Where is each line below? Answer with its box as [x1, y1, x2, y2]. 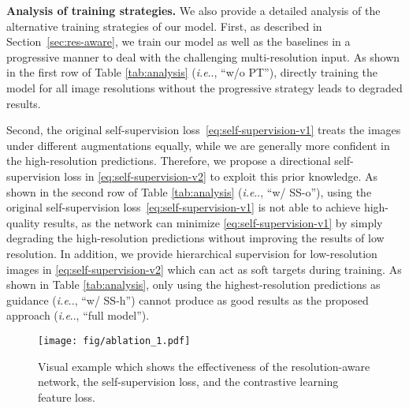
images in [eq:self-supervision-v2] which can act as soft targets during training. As [6, 260, 402, 277]
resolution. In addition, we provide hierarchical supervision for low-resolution [6, 245, 377, 261]
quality [6, 214, 40, 230]
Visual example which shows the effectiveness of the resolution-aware [38, 357, 370, 374]
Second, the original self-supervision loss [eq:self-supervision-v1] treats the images [6, 122, 401, 138]
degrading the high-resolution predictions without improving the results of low [6, 230, 385, 246]
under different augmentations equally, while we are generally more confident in [6, 137, 390, 153]
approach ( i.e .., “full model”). [6, 307, 150, 324]
